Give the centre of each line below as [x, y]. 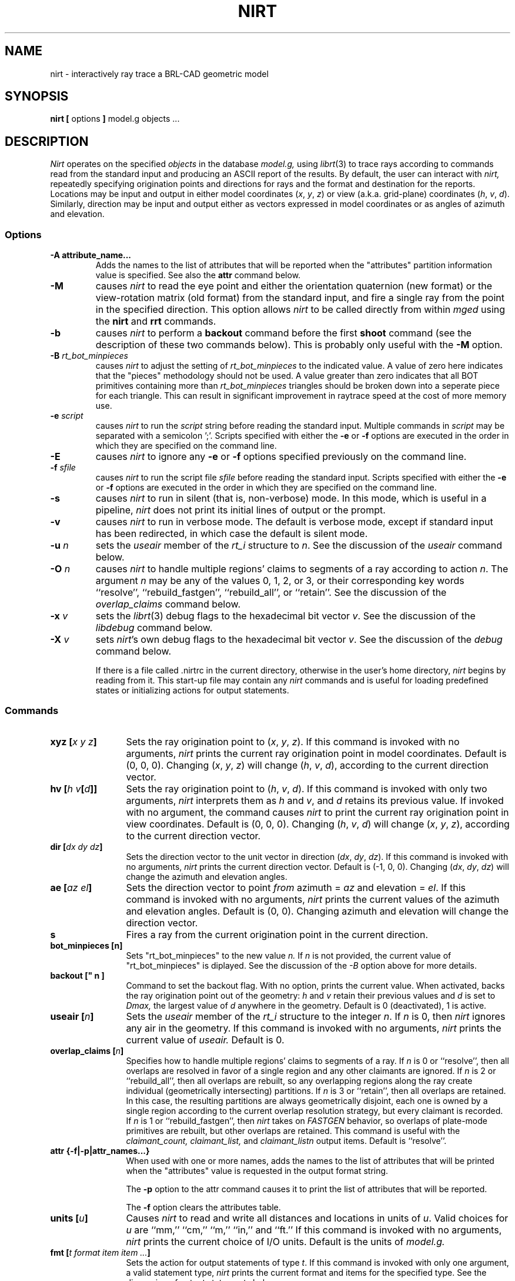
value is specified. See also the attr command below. [198, 275]
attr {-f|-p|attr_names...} [100, 1150]
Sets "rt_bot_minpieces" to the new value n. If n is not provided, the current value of [289, 955]
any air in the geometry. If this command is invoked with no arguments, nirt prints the [314, 1028]
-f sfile [63, 468]
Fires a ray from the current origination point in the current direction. [277, 934]
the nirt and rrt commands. [156, 321]
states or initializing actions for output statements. [192, 690]
